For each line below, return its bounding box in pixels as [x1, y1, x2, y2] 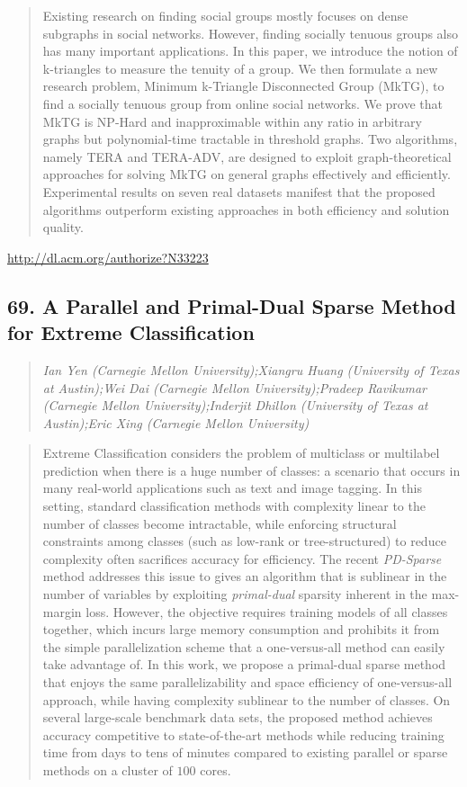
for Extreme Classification [7, 318, 255, 346]
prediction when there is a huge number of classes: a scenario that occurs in [42, 461, 461, 479]
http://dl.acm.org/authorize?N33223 [7, 247, 209, 266]
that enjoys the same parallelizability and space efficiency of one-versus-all [42, 673, 453, 691]
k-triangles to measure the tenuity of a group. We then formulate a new [42, 58, 438, 77]
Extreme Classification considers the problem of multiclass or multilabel [42, 443, 440, 462]
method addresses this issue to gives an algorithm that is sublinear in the [42, 567, 447, 586]
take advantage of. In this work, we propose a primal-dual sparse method [42, 655, 446, 674]
